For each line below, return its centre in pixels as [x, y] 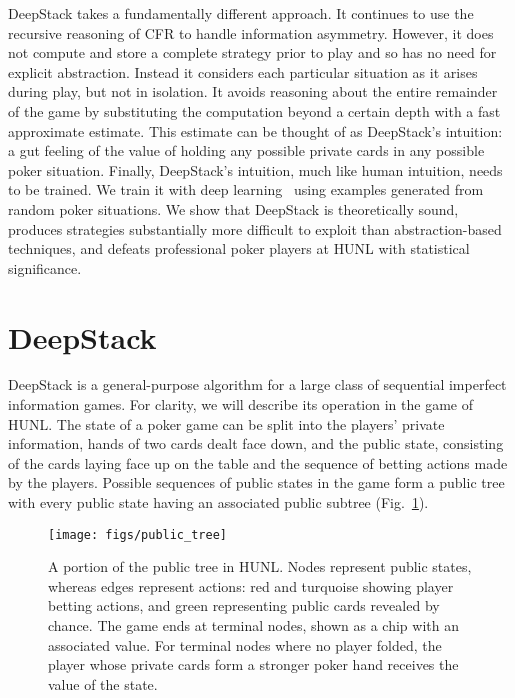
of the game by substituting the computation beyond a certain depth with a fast [254, 110]
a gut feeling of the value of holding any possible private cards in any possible [246, 150]
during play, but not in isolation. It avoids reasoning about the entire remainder [253, 91]
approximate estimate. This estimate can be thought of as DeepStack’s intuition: [255, 130]
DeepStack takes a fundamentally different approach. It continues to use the [241, 13]
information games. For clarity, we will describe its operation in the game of [240, 404]
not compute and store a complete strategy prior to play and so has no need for [252, 52]
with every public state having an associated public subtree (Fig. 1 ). [218, 502]
